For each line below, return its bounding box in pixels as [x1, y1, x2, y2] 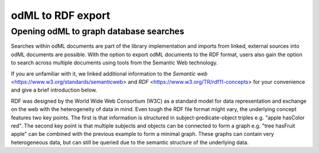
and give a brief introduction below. [11, 86, 97, 94]
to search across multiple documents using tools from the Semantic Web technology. [11, 59, 218, 66]
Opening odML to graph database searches [11, 26, 184, 37]
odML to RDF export [11, 9, 110, 22]
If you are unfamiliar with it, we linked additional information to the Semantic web [11, 70, 208, 77]
